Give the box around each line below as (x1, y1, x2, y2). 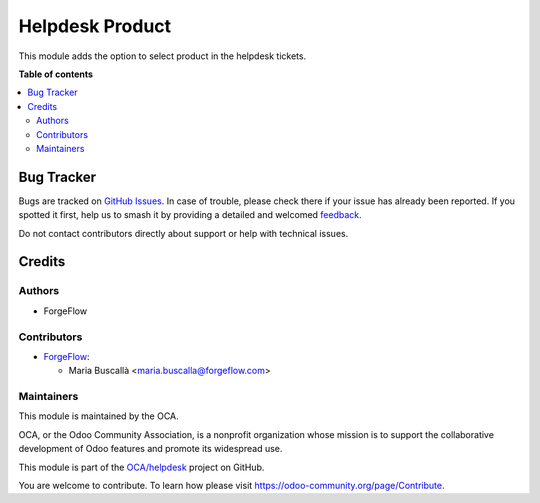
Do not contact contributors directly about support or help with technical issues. (18, 227, 349, 239)
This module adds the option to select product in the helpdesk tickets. (18, 50, 307, 62)
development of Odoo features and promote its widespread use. (18, 443, 283, 455)
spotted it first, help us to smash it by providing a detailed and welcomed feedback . (18, 209, 362, 221)
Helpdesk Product (18, 15, 172, 37)
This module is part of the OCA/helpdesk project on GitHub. (18, 461, 265, 473)
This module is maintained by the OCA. (18, 410, 179, 422)
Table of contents (18, 68, 94, 80)
